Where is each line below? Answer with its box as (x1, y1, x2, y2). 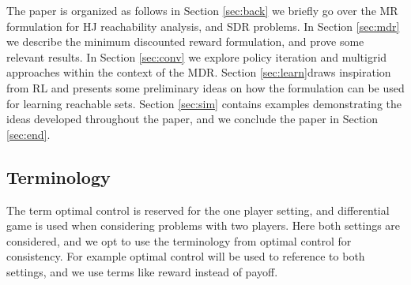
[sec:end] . (6, 126, 51, 142)
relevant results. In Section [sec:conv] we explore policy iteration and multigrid (6, 48, 387, 65)
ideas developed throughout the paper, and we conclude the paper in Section (6, 111, 379, 127)
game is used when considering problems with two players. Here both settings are (6, 217, 401, 234)
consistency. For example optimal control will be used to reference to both (6, 248, 365, 264)
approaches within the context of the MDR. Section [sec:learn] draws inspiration (6, 64, 391, 81)
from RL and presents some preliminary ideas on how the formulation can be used (6, 79, 405, 96)
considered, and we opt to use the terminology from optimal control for (6, 232, 352, 249)
